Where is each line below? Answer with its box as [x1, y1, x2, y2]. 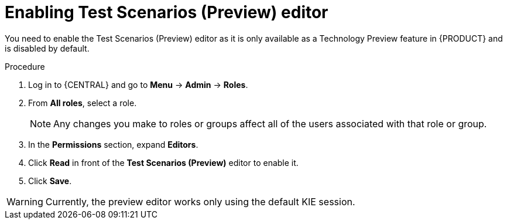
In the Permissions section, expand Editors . [28, 139, 198, 150]
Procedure [5, 61, 45, 72]
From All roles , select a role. [28, 97, 137, 108]
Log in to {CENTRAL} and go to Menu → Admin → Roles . [28, 79, 248, 90]
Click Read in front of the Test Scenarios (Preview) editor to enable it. [28, 157, 299, 168]
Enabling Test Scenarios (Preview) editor [5, 2, 328, 22]
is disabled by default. [5, 43, 90, 53]
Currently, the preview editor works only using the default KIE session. [45, 195, 355, 208]
